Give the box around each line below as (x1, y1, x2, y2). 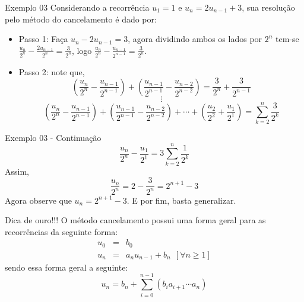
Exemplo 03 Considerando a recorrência (5, 1, 150, 13)
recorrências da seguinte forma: (5, 225, 118, 237)
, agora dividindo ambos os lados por (128, 33, 262, 45)
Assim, (5, 165, 29, 177)
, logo (71, 44, 92, 56)
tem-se (275, 33, 299, 45)
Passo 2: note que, (18, 65, 85, 78)
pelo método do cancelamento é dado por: (5, 12, 157, 25)
